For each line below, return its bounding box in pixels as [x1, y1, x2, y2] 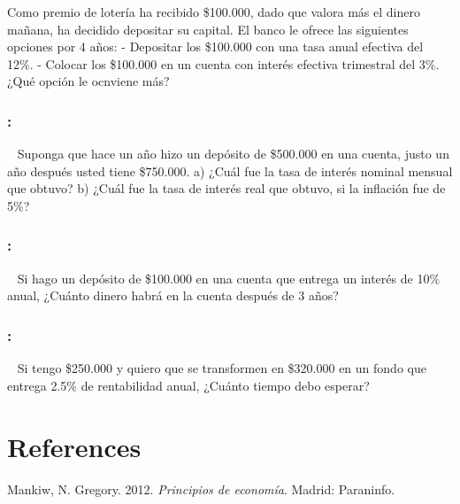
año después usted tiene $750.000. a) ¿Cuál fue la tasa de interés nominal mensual [7, 161, 453, 180]
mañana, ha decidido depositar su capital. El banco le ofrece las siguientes [7, 19, 409, 38]
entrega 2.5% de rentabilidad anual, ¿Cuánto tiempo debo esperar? [7, 376, 370, 394]
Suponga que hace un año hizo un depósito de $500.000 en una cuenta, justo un [17, 144, 449, 163]
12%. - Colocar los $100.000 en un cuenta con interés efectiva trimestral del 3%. [7, 54, 440, 73]
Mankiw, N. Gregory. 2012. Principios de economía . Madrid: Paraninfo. [7, 479, 395, 498]
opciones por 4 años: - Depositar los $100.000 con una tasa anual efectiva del [7, 37, 424, 56]
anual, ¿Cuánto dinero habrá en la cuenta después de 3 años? [7, 286, 339, 305]
